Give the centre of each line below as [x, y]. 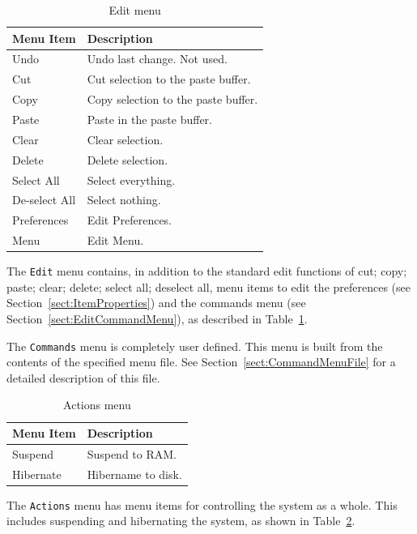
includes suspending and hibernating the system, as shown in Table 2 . [181, 521]
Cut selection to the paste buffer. [169, 79]
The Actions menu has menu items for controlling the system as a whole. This [202, 504]
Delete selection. [128, 159]
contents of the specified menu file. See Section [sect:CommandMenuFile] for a [201, 362]
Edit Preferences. [130, 220]
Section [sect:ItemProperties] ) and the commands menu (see [156, 303]
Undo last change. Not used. [157, 59]
